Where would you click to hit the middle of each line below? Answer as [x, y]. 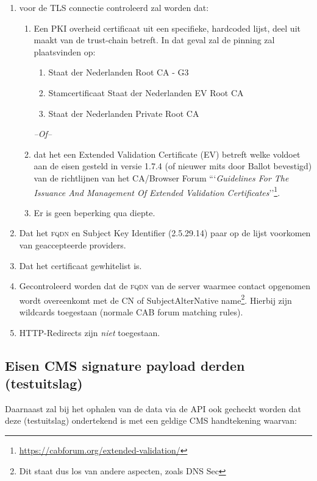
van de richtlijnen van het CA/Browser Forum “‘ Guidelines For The [161, 177]
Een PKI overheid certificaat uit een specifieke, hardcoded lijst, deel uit [167, 28]
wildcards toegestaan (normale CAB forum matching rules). [131, 312]
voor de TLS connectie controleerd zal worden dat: [114, 7]
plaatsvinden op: [65, 51]
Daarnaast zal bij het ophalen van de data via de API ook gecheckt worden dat [153, 408]
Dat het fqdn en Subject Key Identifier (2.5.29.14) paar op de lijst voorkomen [165, 233]
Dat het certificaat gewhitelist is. [80, 265]
